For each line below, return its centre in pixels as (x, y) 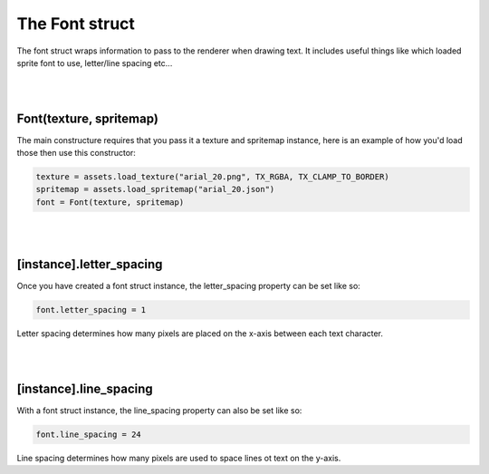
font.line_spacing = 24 (89, 434)
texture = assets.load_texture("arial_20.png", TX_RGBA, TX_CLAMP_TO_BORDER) (212, 177)
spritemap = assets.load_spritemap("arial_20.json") (155, 189)
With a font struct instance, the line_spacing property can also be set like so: (159, 410)
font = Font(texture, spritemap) (110, 202)
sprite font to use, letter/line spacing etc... (95, 63)
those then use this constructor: (76, 153)
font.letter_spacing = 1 (91, 310)
